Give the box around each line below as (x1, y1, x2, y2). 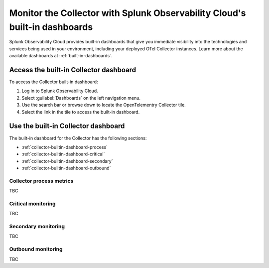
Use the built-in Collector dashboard (9, 122, 125, 131)
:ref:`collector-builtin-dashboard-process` (21, 144, 108, 150)
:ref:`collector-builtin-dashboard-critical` (21, 151, 105, 157)
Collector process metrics (9, 177, 74, 184)
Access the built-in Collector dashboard (9, 65, 136, 74)
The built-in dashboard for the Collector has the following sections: (9, 135, 147, 141)
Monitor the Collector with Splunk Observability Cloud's (9, 7, 246, 18)
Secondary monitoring (9, 223, 65, 230)
